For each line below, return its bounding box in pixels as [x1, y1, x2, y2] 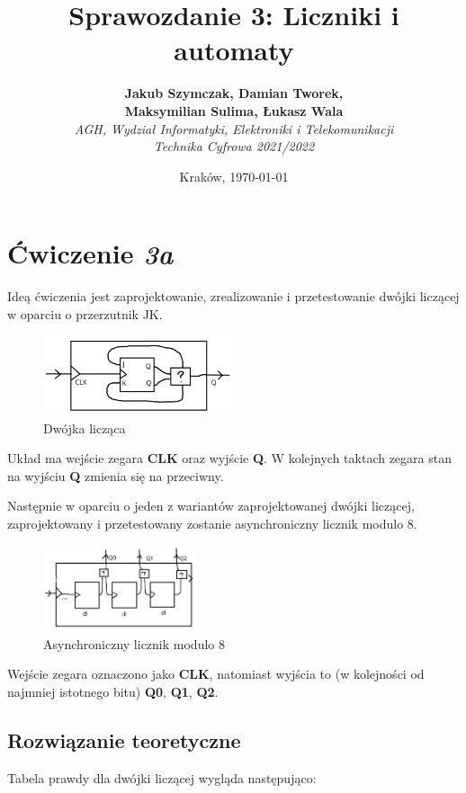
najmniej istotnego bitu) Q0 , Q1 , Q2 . [7, 682, 219, 700]
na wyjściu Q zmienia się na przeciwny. [7, 466, 224, 485]
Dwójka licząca [43, 418, 126, 437]
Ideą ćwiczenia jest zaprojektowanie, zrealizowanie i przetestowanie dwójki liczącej [7, 287, 460, 306]
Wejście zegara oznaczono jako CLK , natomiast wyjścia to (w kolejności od [7, 664, 425, 683]
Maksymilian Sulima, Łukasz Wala [124, 101, 344, 120]
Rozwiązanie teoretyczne [7, 726, 241, 753]
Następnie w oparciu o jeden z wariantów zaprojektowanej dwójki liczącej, [7, 496, 415, 515]
